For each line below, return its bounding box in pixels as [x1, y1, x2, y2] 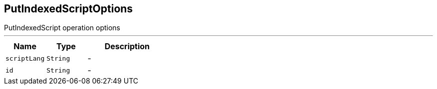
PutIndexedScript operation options [4, 23, 121, 32]
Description [104, 41, 150, 52]
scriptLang [5, 54, 45, 62]
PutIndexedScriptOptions [4, 2, 133, 15]
